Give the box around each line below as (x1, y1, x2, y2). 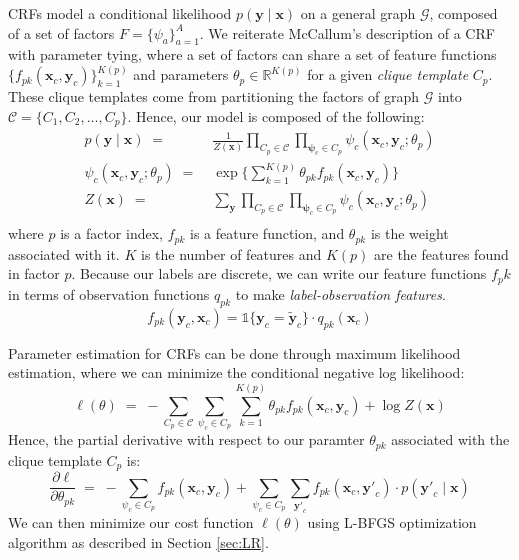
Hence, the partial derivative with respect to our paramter (8, 429, 365, 450)
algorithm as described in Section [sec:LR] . (8, 531, 269, 552)
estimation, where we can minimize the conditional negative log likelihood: (8, 362, 465, 383)
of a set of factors (8, 22, 115, 43)
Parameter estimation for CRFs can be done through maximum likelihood (8, 342, 461, 363)
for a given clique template (307, 64, 469, 85)
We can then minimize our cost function (8, 511, 254, 532)
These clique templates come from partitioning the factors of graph (8, 86, 420, 107)
